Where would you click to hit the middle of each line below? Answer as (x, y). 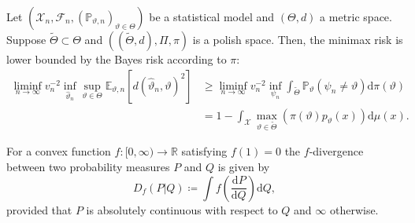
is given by (244, 167)
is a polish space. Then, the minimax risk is (298, 39)
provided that (39, 209)
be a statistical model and (212, 16)
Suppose (26, 39)
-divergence (336, 151)
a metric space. (356, 16)
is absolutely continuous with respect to (182, 209)
